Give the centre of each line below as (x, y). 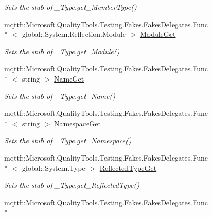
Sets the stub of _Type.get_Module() (62, 51)
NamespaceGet (78, 123)
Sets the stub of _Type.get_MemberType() (70, 7)
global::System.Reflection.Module (74, 34)
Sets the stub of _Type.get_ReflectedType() (72, 185)
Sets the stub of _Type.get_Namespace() (68, 140)
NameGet (69, 78)
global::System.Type (54, 167)
